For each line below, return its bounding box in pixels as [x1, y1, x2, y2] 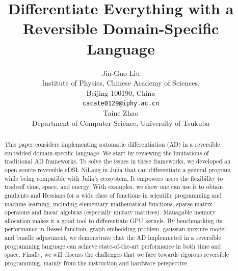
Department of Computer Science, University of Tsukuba [32, 117, 210, 128]
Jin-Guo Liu [101, 67, 140, 78]
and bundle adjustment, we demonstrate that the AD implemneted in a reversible [4, 233, 221, 242]
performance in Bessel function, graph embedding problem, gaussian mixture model [4, 225, 226, 233]
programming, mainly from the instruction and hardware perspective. [4, 259, 189, 267]
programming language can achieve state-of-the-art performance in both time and [4, 241, 221, 250]
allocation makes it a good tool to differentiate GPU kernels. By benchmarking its [4, 216, 223, 225]
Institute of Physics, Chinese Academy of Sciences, [42, 77, 200, 88]
